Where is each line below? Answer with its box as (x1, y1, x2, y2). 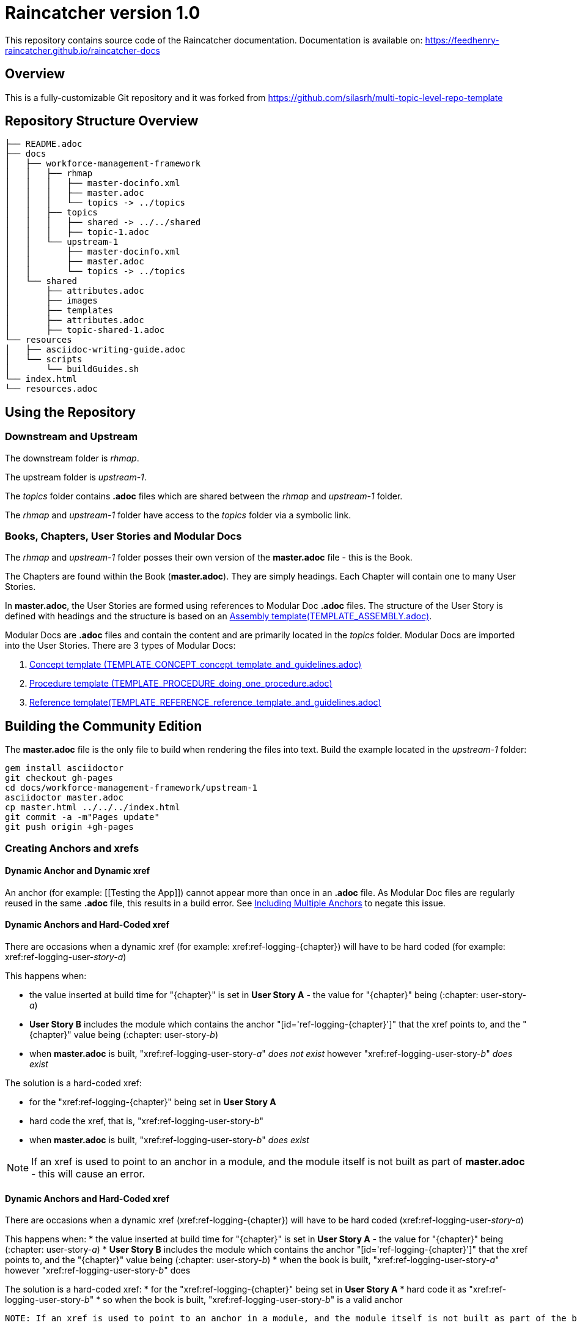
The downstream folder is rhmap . (5, 452, 139, 463)
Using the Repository (5, 404, 136, 420)
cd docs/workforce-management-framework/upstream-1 (5, 783, 258, 793)
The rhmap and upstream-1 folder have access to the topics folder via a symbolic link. (5, 509, 351, 520)
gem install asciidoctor (5, 763, 123, 774)
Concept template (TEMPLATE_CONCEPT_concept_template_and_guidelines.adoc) (29, 659, 362, 670)
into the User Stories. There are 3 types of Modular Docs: (5, 640, 236, 651)
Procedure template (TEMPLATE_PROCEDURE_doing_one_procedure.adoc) (29, 678, 333, 689)
